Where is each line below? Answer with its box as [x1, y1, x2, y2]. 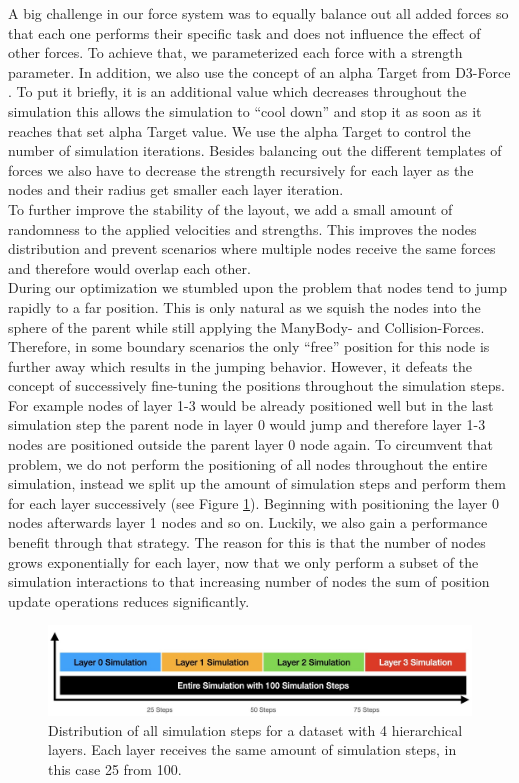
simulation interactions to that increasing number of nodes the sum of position [8, 571, 490, 592]
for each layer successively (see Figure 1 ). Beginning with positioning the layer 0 [8, 492, 499, 513]
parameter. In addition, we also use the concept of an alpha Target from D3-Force [8, 61, 511, 82]
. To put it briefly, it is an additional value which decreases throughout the [8, 81, 467, 102]
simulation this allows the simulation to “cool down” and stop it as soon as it [8, 100, 482, 121]
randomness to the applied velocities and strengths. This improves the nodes [8, 218, 477, 239]
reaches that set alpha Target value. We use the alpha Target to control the [8, 120, 471, 141]
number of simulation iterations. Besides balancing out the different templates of [8, 140, 502, 161]
